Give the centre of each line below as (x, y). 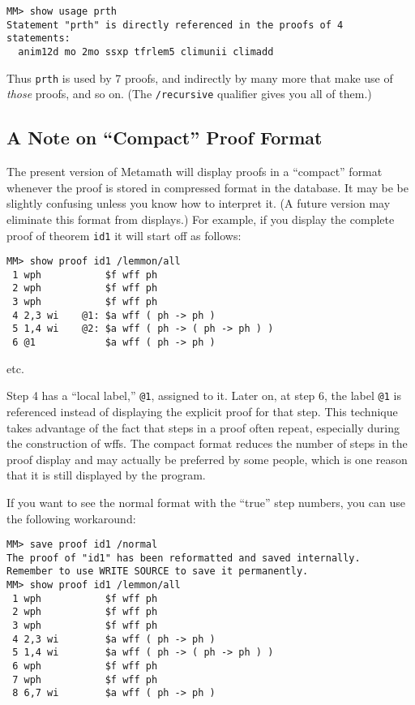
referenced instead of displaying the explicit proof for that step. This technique (202, 412)
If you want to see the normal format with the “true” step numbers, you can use (206, 502)
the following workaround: (71, 518)
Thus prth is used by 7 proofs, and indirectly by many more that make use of (200, 77)
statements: (39, 39)
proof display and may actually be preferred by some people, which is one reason (207, 459)
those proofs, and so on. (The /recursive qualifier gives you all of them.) (189, 94)
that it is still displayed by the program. (106, 475)
